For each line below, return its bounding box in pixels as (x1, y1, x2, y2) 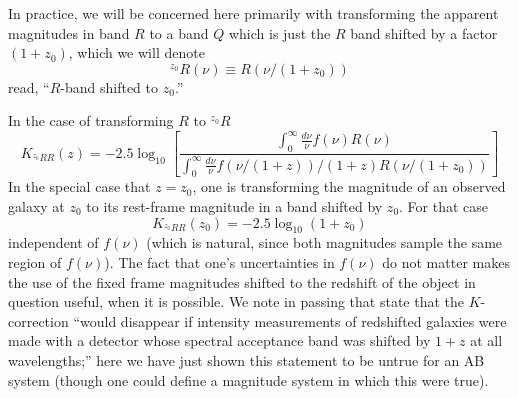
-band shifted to (60, 76, 159, 97)
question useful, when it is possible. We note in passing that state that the (8, 291, 465, 312)
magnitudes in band (8, 22, 130, 43)
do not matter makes (382, 252, 510, 273)
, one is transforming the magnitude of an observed (192, 176, 506, 197)
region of (8, 252, 62, 273)
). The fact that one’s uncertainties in (104, 252, 335, 273)
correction (8, 310, 69, 331)
